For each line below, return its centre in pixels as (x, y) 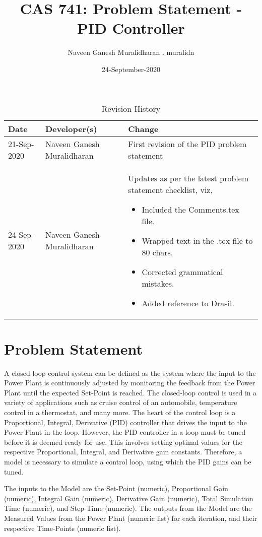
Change (143, 128)
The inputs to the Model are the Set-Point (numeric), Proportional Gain (116, 488)
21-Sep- (21, 144)
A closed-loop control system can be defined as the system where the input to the (130, 373)
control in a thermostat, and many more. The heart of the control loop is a (120, 412)
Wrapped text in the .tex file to (197, 240)
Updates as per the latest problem (188, 178)
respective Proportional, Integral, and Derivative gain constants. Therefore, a (123, 452)
